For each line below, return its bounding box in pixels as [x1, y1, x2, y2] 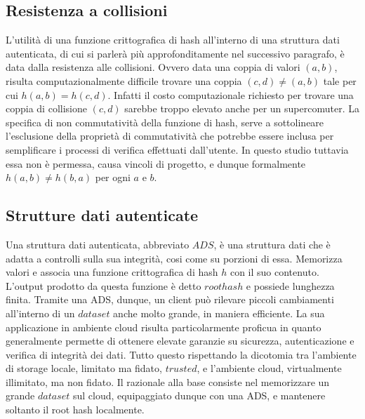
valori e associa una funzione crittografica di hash [6, 265, 218, 279]
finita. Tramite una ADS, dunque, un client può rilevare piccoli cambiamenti [6, 292, 334, 307]
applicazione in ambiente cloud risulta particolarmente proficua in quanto [6, 319, 321, 334]
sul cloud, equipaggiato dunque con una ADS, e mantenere [72, 388, 326, 403]
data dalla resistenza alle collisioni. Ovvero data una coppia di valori [6, 60, 300, 74]
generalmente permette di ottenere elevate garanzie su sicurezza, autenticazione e [6, 333, 354, 348]
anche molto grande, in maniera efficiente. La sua [113, 305, 325, 320]
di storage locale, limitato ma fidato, [6, 361, 162, 375]
